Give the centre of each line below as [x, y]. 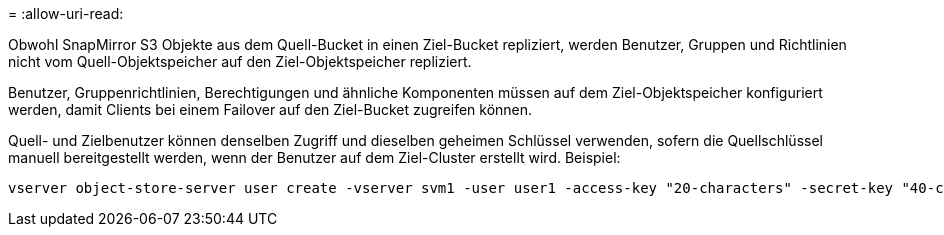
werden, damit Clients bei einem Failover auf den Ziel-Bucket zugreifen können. [270, 109]
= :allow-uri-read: [66, 13]
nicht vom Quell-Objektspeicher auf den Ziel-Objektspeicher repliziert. [240, 61]
